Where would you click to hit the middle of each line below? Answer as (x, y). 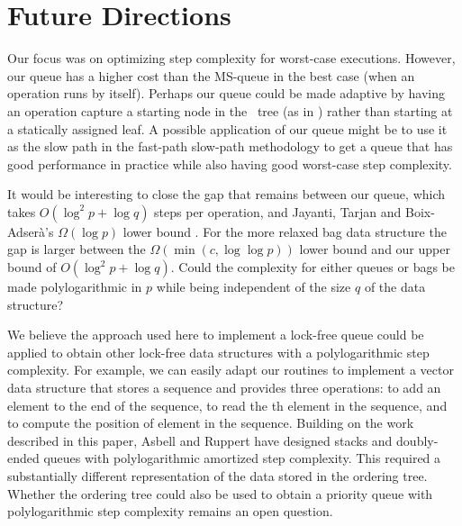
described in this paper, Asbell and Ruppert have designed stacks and (200, 440)
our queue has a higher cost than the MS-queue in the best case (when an (211, 75)
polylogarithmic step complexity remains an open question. (170, 511)
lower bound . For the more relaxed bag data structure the (285, 231)
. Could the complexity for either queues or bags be (313, 267)
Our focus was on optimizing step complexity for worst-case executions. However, (231, 58)
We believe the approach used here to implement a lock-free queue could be (216, 335)
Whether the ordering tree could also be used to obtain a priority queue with (220, 493)
